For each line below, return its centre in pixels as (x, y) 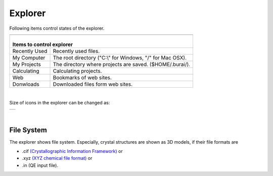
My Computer (29, 57)
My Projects (27, 64)
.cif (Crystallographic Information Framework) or (73, 151)
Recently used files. (76, 51)
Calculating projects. (77, 71)
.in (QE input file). (40, 165)
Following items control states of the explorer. (57, 28)
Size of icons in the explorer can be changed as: (60, 103)
